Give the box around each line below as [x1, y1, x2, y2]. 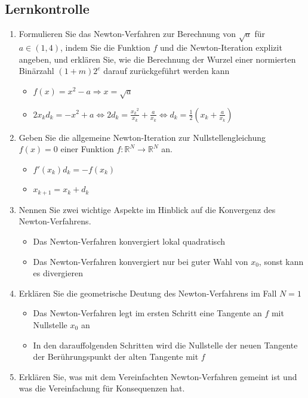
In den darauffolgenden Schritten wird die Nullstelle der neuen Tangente [33, 338, 298, 351]
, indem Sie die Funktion [60, 41, 150, 53]
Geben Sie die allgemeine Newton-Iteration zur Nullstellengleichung [19, 131, 266, 143]
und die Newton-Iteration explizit [159, 41, 282, 53]
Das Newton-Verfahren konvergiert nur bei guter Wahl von [33, 255, 248, 267]
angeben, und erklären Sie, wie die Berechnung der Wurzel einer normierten [19, 53, 296, 65]
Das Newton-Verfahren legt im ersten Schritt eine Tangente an [33, 307, 262, 319]
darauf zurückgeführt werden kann [103, 64, 230, 77]
